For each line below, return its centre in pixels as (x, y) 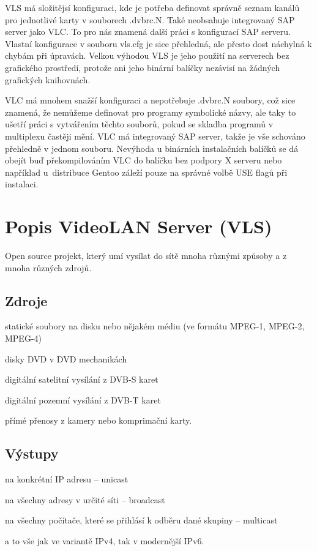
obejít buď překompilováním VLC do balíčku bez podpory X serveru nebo (144, 160)
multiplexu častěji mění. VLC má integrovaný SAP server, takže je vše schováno (155, 136)
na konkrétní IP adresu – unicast (67, 479)
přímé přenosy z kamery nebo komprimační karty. (99, 420)
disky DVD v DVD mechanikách (66, 358)
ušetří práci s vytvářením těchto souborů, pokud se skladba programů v (139, 124)
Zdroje (26, 300)
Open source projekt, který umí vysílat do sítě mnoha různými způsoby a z (146, 256)
